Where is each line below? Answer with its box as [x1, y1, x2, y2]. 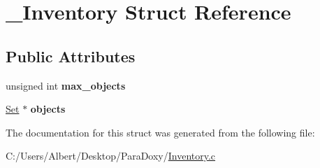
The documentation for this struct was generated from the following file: [6, 125, 315, 139]
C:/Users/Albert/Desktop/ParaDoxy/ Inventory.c [6, 148, 216, 163]
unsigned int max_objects [6, 78, 126, 92]
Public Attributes [6, 45, 136, 66]
